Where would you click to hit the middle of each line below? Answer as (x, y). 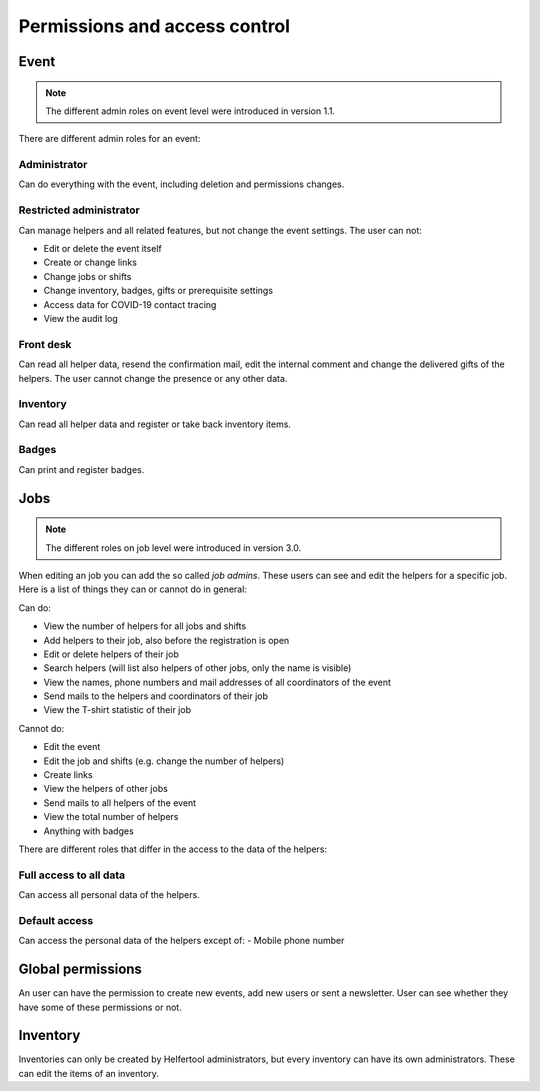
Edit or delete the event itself (102, 249)
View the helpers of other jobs (106, 789)
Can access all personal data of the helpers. (109, 895)
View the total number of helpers (111, 817)
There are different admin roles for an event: (109, 139)
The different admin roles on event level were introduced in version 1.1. (190, 111)
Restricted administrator (79, 210)
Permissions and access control (154, 26)
